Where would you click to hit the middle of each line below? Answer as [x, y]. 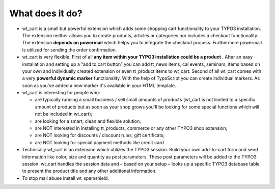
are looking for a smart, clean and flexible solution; [88, 121]
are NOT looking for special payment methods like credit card [99, 142]
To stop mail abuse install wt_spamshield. [66, 178]
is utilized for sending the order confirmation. [70, 50]
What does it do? [46, 13]
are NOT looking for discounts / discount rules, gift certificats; [100, 136]
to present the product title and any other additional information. [89, 171]
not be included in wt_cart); [64, 114]
